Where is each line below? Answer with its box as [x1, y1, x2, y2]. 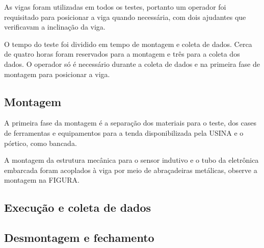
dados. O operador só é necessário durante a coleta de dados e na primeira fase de [4, 58, 260, 69]
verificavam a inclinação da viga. [4, 21, 105, 32]
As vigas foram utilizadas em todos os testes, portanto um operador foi [4, 2, 226, 12]
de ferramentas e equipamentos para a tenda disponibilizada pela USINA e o [4, 127, 244, 138]
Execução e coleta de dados [4, 200, 151, 215]
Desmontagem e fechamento [4, 230, 154, 245]
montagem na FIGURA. [4, 175, 80, 185]
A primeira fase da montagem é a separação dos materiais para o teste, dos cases [4, 117, 256, 128]
